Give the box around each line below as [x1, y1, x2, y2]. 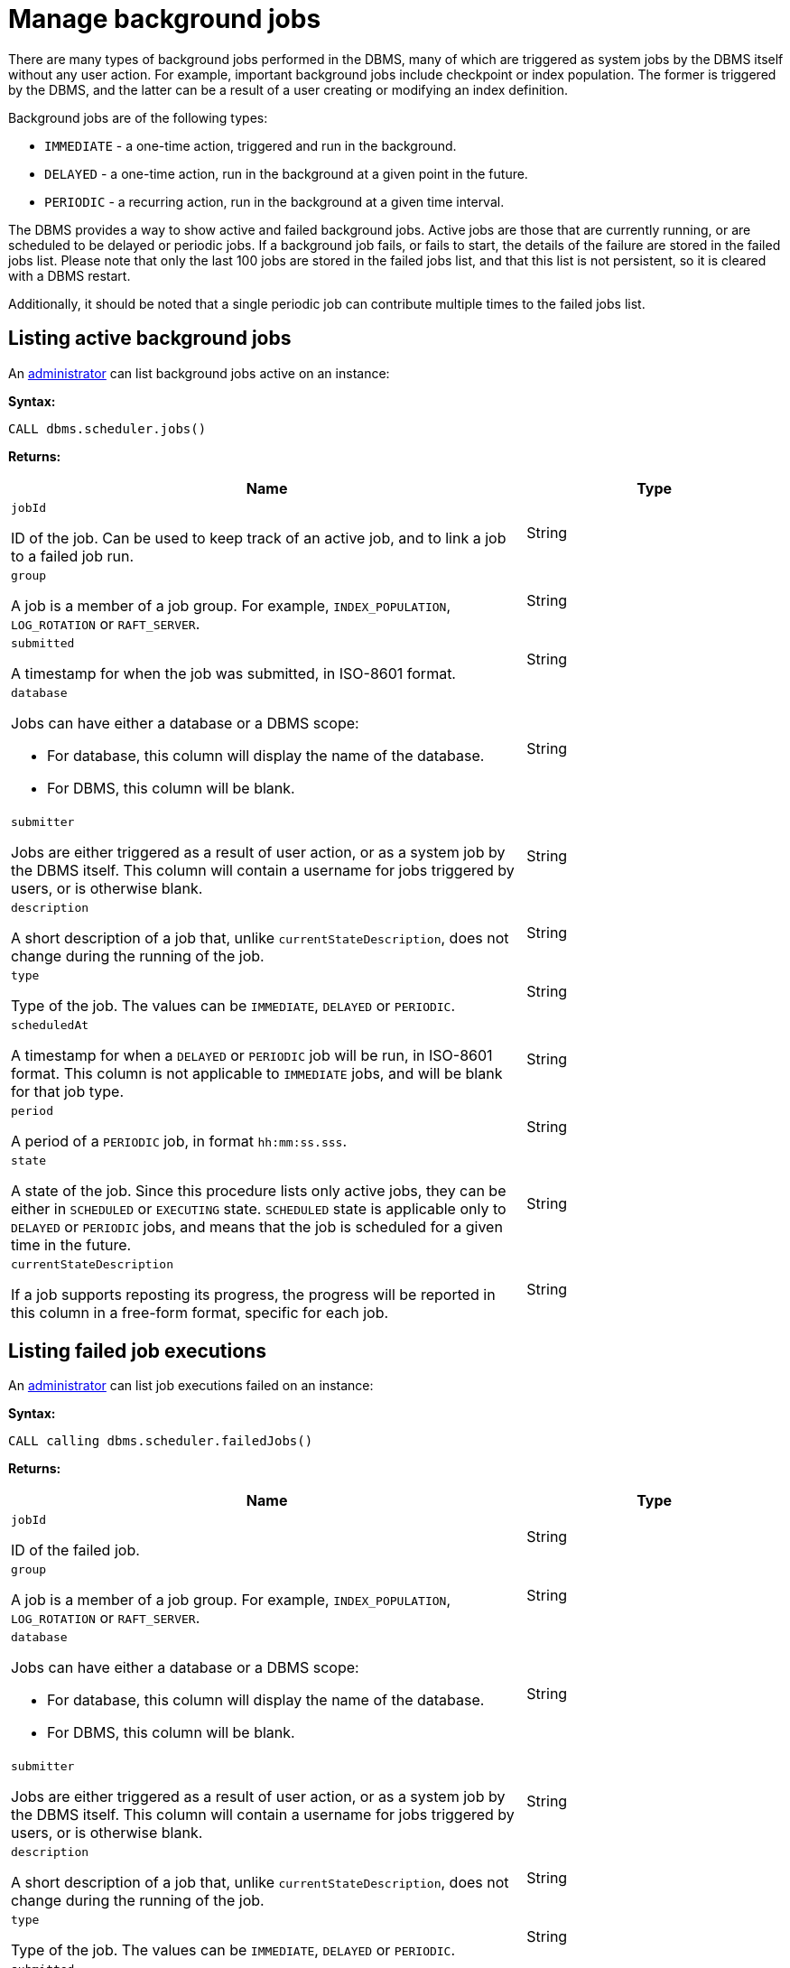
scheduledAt [11, 1017, 89, 1032]
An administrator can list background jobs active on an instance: [8, 365, 390, 381]
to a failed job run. [11, 546, 134, 565]
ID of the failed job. [11, 1541, 140, 1560]
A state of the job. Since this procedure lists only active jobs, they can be [11, 1181, 507, 1200]
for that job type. [11, 1081, 125, 1100]
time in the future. [11, 1235, 132, 1254]
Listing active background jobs [8, 327, 292, 350]
